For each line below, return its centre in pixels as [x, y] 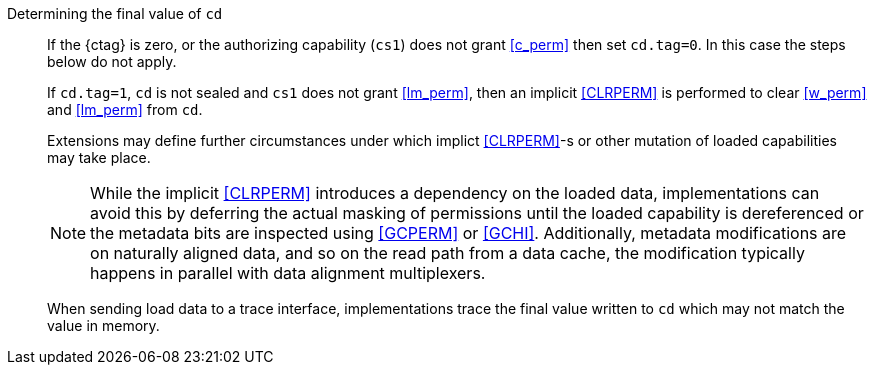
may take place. [99, 157]
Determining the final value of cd [115, 13]
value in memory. [103, 325]
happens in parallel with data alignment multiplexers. [288, 273]
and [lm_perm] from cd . [125, 109]
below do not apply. [112, 61]
